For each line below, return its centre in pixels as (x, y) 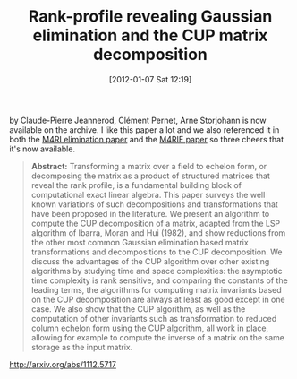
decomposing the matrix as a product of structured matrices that (151, 176)
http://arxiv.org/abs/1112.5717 (63, 364)
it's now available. (42, 149)
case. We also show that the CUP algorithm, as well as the (138, 309)
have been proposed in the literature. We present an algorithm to (150, 213)
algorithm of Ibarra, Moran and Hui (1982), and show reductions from (158, 233)
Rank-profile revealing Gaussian (150, 17)
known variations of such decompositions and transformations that (155, 204)
